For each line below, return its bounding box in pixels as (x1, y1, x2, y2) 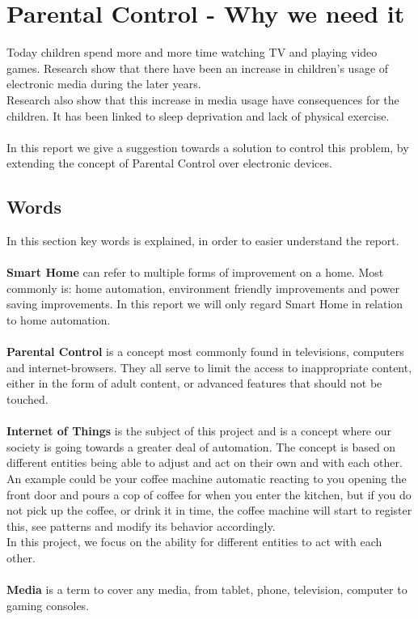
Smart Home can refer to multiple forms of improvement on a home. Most (6, 264, 384, 281)
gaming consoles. (6, 596, 90, 613)
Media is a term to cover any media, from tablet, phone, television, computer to (6, 581, 407, 598)
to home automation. (6, 312, 111, 329)
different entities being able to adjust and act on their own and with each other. (6, 454, 403, 471)
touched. (6, 391, 49, 408)
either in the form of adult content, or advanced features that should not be (6, 375, 382, 392)
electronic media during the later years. (6, 75, 201, 92)
